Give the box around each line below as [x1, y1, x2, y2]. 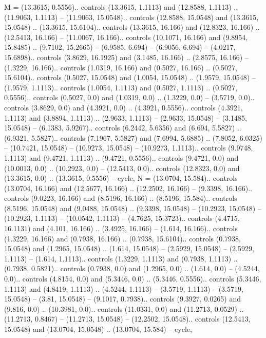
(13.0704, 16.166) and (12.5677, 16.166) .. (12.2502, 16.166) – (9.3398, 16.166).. [4, 182, 253, 193]
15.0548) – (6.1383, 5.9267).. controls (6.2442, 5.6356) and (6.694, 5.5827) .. [4, 122, 241, 133]
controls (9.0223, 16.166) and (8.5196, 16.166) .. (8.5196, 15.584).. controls [4, 193, 237, 203]
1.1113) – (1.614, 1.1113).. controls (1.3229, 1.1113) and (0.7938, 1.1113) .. [4, 253, 238, 264]
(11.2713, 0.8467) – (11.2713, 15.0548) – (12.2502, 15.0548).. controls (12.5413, [4, 313, 251, 324]
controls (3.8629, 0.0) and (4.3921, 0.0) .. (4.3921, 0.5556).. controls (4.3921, [4, 102, 243, 112]
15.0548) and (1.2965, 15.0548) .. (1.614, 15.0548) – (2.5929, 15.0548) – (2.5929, [4, 243, 254, 254]
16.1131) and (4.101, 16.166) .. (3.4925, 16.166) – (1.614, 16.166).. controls [4, 223, 238, 234]
